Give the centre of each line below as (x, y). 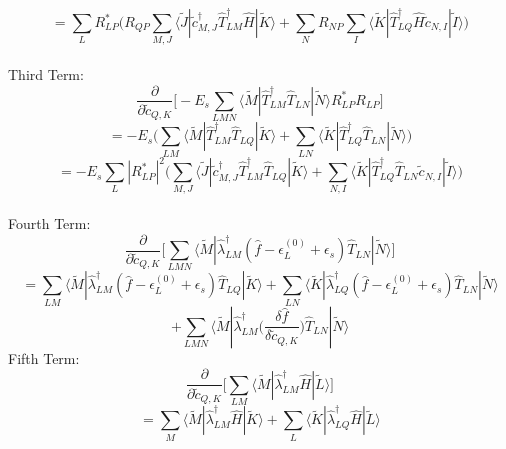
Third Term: (46, 73)
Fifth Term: (44, 357)
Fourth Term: (49, 223)
